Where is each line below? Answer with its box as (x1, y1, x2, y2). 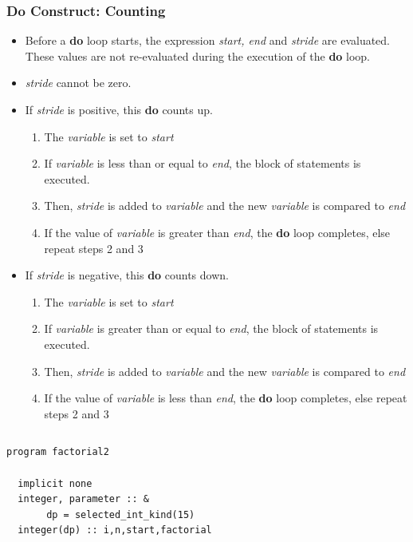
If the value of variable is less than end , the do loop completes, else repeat (44, 390, 407, 406)
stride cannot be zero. (25, 74, 132, 91)
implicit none (18, 477, 92, 489)
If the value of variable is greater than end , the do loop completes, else (44, 224, 391, 240)
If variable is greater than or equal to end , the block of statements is (44, 320, 379, 337)
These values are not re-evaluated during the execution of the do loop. (25, 47, 370, 64)
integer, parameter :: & (18, 493, 149, 505)
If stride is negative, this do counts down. (25, 267, 229, 283)
